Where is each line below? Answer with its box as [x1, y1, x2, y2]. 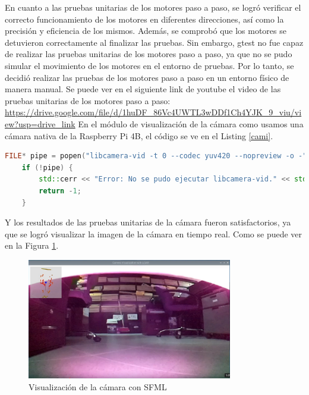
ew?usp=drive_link [5, 117, 75, 130]
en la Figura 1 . [5, 239, 59, 252]
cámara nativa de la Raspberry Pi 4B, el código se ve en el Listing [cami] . [5, 129, 273, 142]
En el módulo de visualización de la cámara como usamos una [78, 117, 304, 130]
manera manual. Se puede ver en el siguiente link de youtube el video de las [5, 83, 281, 95]
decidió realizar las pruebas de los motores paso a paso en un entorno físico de [5, 71, 289, 83]
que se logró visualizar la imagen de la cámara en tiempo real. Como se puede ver [5, 227, 302, 240]
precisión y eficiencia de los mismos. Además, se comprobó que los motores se [5, 24, 286, 37]
